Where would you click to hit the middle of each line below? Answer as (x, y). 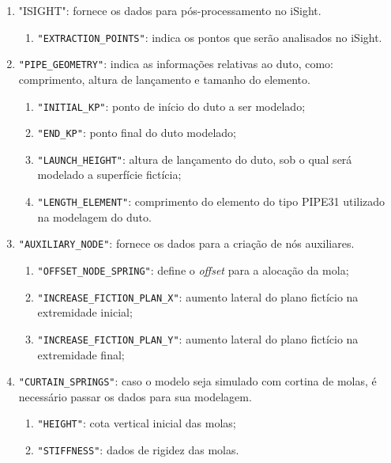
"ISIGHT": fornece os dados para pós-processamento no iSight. (170, 10)
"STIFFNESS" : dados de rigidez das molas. (138, 450)
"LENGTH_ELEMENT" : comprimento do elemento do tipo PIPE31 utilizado (211, 201)
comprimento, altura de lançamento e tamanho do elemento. (164, 79)
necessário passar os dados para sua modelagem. (135, 396)
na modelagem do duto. (94, 216)
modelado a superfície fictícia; (109, 175)
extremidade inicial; (85, 312)
